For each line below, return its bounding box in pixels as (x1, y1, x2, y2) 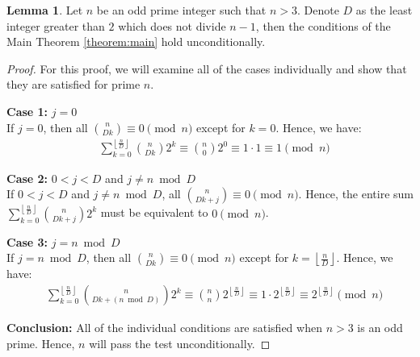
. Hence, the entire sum (298, 185, 414, 202)
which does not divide (118, 17, 226, 34)
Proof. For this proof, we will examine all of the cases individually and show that (6, 60, 407, 77)
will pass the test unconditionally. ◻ (89, 334, 271, 351)
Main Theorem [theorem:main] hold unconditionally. (6, 33, 266, 50)
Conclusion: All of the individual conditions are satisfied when (6, 319, 322, 336)
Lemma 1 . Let (6, 2, 83, 18)
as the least (355, 2, 413, 18)
